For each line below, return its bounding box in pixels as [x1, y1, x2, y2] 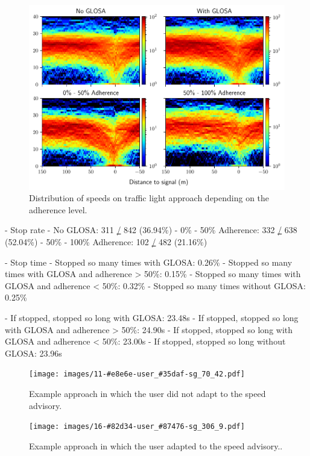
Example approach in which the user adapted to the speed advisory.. [29, 439, 283, 452]
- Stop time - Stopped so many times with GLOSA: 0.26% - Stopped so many [5, 255, 293, 268]
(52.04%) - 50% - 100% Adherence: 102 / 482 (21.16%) [5, 235, 207, 248]
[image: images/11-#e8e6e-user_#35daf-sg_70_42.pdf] [29, 370, 245, 379]
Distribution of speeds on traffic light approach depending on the [29, 192, 270, 204]
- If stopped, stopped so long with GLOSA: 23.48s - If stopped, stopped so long [5, 311, 299, 323]
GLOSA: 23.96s [5, 346, 62, 359]
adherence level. [29, 203, 87, 216]
